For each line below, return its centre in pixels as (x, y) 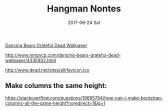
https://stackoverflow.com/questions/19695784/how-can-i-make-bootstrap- (84, 97)
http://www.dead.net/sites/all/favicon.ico (47, 70)
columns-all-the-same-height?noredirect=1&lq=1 (55, 103)
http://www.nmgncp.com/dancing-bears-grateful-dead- (63, 55)
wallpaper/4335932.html (31, 60)
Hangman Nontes (84, 9)
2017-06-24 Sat (84, 22)
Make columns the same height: (56, 86)
